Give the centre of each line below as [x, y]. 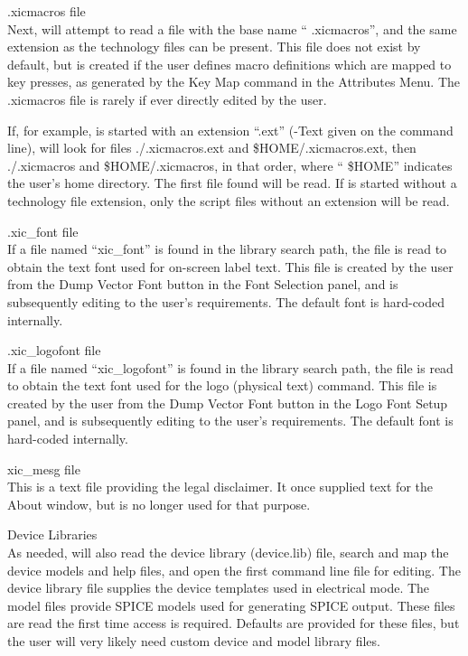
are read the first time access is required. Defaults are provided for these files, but [234, 623]
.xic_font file [43, 231]
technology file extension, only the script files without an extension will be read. [229, 200]
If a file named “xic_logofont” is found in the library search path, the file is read [230, 367]
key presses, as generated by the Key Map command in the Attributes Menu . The [234, 82]
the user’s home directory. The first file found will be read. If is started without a [232, 183]
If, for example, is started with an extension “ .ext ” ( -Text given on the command [230, 130]
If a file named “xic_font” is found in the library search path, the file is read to [227, 249]
